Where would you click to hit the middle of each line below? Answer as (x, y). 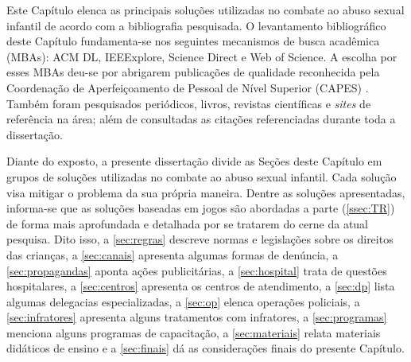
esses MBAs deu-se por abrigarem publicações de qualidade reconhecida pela (193, 72)
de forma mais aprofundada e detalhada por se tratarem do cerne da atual (188, 223)
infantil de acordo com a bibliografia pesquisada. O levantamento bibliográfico (196, 25)
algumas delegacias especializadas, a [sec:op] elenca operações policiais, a (183, 301)
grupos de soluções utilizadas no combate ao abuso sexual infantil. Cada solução (202, 176)
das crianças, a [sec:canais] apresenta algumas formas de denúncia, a (173, 254)
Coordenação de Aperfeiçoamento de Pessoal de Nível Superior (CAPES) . (188, 87)
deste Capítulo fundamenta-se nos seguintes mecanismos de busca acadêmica (193, 41)
